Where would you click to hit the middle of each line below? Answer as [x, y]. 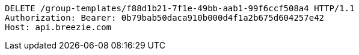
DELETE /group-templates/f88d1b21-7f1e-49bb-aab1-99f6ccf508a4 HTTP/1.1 [180, 8]
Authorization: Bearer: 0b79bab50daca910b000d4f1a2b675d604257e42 [165, 18]
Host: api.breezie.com [58, 27]
